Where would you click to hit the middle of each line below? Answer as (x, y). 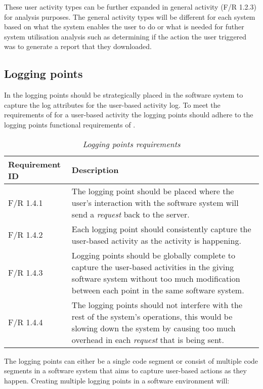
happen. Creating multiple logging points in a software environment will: (117, 380)
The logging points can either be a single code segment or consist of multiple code (131, 360)
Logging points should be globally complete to (153, 255)
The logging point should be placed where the (153, 191)
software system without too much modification (156, 278)
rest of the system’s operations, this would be (152, 316)
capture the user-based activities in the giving (153, 267)
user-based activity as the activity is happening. (156, 240)
